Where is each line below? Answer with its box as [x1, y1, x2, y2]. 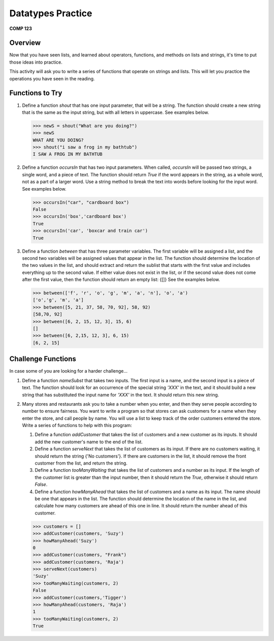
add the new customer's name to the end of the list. [35, 439, 143, 445]
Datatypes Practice [9, 8, 92, 19]
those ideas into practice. [9, 59, 63, 65]
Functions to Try [9, 89, 62, 98]
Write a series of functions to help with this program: [22, 422, 132, 429]
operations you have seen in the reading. [9, 75, 95, 81]
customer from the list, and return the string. [35, 460, 128, 466]
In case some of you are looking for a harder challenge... [9, 368, 128, 374]
